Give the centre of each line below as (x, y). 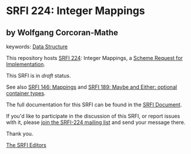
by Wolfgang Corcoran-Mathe (62, 33)
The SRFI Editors (26, 145)
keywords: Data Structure (37, 46)
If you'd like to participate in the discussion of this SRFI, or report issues (93, 116)
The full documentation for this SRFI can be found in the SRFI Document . (94, 105)
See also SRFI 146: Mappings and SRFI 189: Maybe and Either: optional (92, 87)
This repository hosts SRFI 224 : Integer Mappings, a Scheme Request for (95, 58)
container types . (26, 93)
